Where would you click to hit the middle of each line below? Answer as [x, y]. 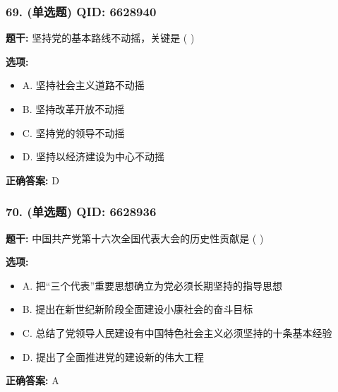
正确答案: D [32, 180]
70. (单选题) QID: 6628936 [81, 212]
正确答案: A [32, 380]
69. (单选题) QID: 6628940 [81, 11]
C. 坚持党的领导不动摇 [73, 132]
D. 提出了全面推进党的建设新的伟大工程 [113, 356]
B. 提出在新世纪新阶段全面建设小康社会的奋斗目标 [138, 309]
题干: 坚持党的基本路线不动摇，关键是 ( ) [100, 38]
